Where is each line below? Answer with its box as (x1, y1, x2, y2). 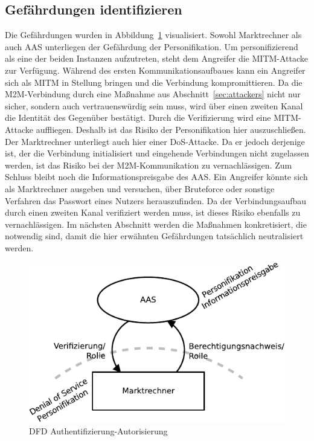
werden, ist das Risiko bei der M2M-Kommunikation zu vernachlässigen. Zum (5, 158, 292, 171)
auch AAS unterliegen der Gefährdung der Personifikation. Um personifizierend (5, 40, 298, 53)
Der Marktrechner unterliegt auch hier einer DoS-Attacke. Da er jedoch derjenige (5, 135, 305, 147)
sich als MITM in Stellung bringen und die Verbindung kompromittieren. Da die (5, 76, 303, 88)
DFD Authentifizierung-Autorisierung (29, 424, 168, 437)
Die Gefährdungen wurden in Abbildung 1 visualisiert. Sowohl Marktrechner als (5, 28, 302, 41)
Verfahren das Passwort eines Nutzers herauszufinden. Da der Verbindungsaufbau (5, 194, 307, 207)
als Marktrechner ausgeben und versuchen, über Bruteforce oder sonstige (5, 182, 275, 195)
